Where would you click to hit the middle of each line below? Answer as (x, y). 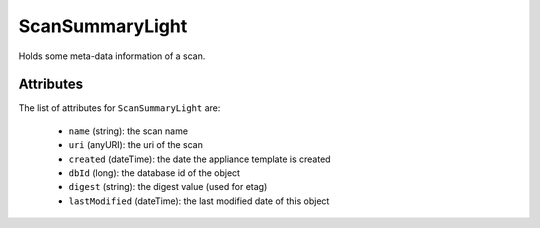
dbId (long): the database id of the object (154, 173)
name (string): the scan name (128, 131)
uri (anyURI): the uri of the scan (136, 145)
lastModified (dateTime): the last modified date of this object (199, 201)
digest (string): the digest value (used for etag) (168, 187)
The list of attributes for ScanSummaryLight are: (119, 108)
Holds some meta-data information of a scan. (112, 56)
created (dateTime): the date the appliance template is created (199, 159)
